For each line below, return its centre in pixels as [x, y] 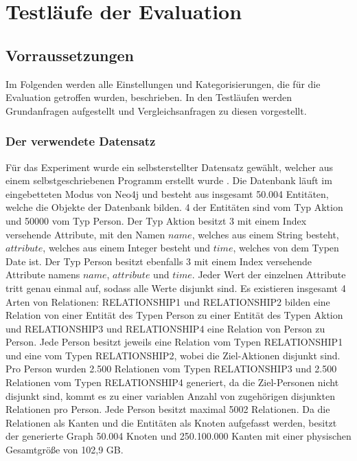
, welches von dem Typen [286, 248]
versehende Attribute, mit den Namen [85, 234]
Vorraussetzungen [70, 55]
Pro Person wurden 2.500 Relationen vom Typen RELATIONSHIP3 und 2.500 [171, 369]
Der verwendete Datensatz [81, 141]
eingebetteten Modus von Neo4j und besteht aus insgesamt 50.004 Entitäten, [167, 193]
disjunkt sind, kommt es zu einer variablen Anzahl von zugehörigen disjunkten [170, 395]
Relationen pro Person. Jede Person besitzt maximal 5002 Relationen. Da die [168, 409]
